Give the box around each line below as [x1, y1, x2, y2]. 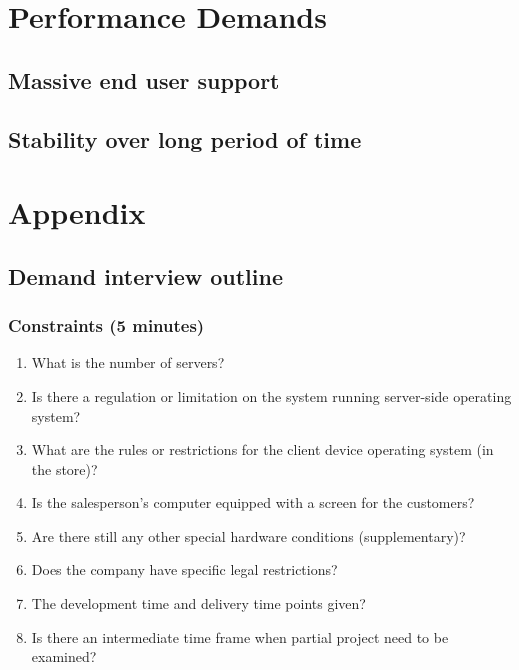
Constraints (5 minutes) [8, 313, 205, 338]
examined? [31, 646, 97, 667]
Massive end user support [8, 64, 280, 95]
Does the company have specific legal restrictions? [31, 559, 338, 580]
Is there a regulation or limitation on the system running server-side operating [31, 385, 512, 406]
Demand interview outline [8, 260, 283, 291]
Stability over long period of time [8, 123, 362, 154]
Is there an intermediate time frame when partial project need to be [31, 626, 449, 647]
